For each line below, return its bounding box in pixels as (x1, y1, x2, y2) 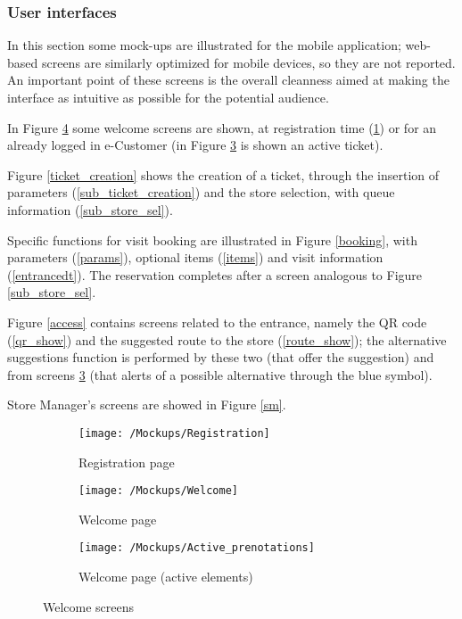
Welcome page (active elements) (78, 567, 253, 586)
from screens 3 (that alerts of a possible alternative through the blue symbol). (7, 365, 433, 384)
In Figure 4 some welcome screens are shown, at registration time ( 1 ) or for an (7, 118, 437, 136)
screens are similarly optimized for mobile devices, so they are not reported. (41, 53, 456, 71)
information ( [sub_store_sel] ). (7, 200, 173, 219)
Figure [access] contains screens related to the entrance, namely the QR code (7, 312, 427, 331)
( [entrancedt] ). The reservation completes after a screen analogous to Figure (7, 265, 423, 284)
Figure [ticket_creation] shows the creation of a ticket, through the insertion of (7, 165, 440, 184)
